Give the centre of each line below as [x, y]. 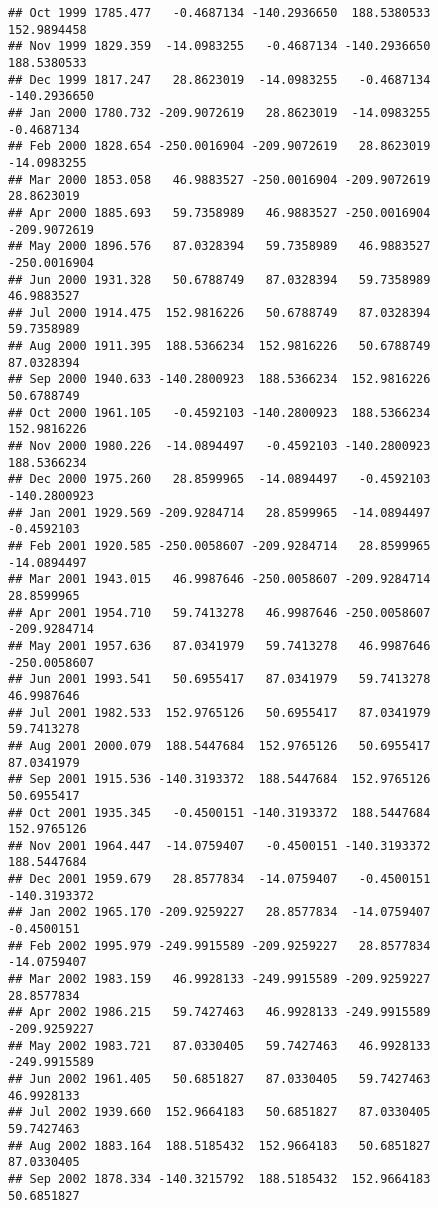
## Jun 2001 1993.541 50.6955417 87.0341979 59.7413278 [219, 679]
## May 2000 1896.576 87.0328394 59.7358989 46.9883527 [219, 246]
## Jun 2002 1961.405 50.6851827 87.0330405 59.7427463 [219, 1079]
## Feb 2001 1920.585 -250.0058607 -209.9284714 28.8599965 [219, 546]
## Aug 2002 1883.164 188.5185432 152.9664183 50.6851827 [219, 1145]
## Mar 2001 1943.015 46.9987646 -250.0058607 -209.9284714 [219, 579]
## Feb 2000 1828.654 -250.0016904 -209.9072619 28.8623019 [219, 146]
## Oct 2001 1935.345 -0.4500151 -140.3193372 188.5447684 [219, 812]
